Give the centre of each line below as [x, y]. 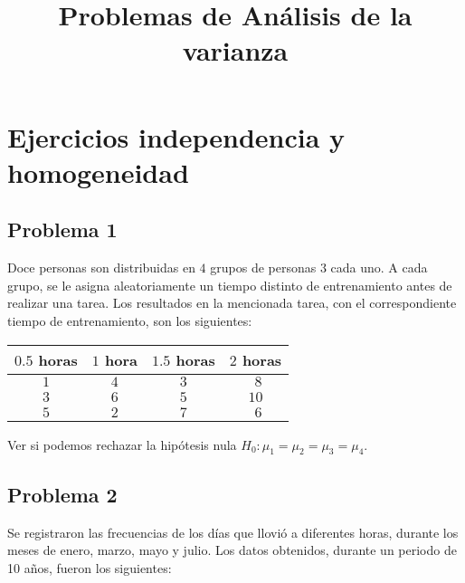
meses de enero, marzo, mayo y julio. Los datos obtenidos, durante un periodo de [232, 550]
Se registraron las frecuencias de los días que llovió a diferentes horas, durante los [233, 532]
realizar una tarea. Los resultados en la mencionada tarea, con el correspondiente [232, 303]
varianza [235, 50]
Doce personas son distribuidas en [101, 268]
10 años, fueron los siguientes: [90, 567]
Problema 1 [62, 229]
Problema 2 [62, 494]
